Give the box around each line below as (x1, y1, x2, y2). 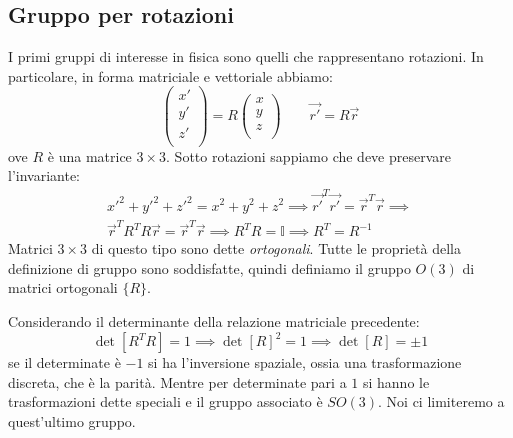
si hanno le (362, 371, 430, 392)
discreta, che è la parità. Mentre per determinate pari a (8, 371, 347, 392)
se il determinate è (8, 352, 121, 373)
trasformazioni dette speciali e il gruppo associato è (8, 391, 323, 412)
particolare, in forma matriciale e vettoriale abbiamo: (8, 65, 333, 86)
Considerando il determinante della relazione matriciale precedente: (8, 311, 420, 332)
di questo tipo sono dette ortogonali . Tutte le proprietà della (91, 238, 461, 259)
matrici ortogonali (8, 277, 118, 298)
